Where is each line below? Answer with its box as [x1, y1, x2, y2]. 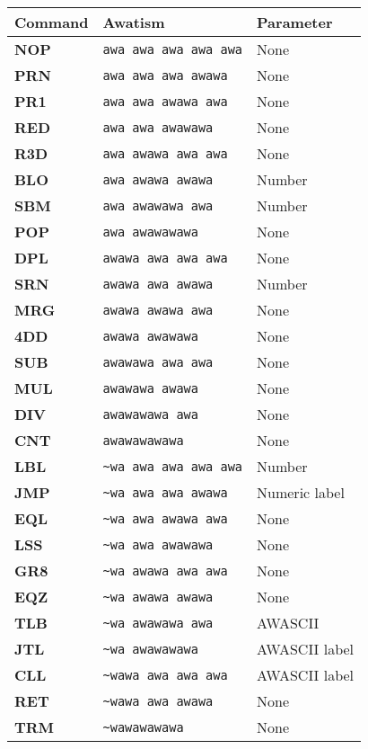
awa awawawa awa [102, 198, 214, 213]
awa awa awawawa [102, 120, 214, 135]
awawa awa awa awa [102, 250, 228, 265]
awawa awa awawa [102, 276, 214, 291]
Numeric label [257, 482, 345, 503]
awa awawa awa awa [102, 146, 228, 161]
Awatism [102, 12, 165, 32]
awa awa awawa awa [102, 94, 228, 109]
